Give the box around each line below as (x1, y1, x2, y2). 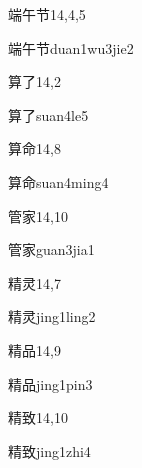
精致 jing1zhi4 (8, 440, 91, 461)
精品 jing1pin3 (8, 373, 93, 394)
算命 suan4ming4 (8, 171, 109, 192)
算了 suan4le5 (8, 104, 89, 125)
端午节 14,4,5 (8, 4, 86, 24)
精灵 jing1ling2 (8, 306, 96, 327)
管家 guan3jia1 (8, 239, 95, 260)
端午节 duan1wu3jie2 (8, 37, 134, 58)
